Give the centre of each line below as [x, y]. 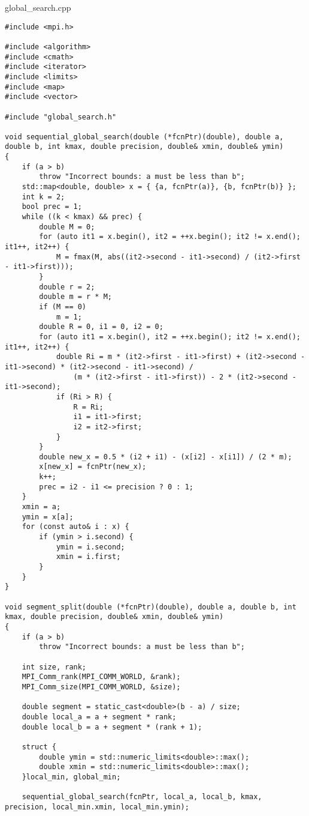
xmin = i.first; [88, 557]
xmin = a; [41, 507]
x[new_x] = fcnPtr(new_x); [93, 467]
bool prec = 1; [52, 207]
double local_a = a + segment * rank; [99, 717]
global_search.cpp [38, 7]
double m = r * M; [75, 297]
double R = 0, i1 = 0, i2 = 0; [101, 327]
